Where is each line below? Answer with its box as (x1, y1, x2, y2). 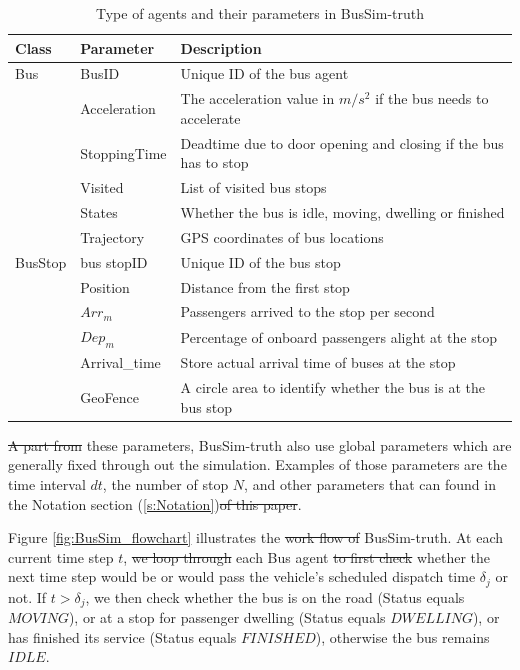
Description (180, 37, 262, 58)
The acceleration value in (180, 88, 335, 109)
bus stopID (80, 251, 148, 272)
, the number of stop (102, 473, 229, 494)
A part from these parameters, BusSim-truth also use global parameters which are (8, 434, 512, 455)
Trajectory (80, 226, 145, 247)
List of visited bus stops (180, 177, 327, 198)
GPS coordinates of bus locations (180, 226, 384, 247)
